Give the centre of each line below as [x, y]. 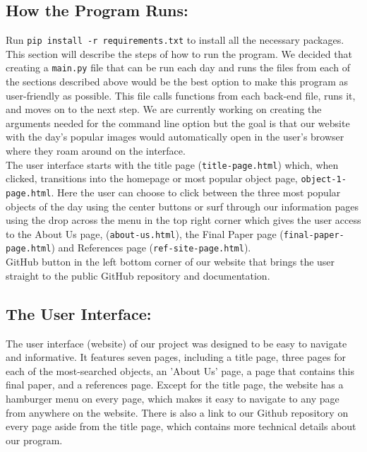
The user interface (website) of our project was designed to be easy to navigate [176, 343]
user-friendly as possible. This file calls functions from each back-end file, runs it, [181, 95]
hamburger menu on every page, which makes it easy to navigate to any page [173, 398]
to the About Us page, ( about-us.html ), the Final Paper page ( [145, 233]
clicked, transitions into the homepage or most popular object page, [152, 178]
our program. [34, 440]
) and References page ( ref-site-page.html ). [151, 248]
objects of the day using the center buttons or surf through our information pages [182, 206]
